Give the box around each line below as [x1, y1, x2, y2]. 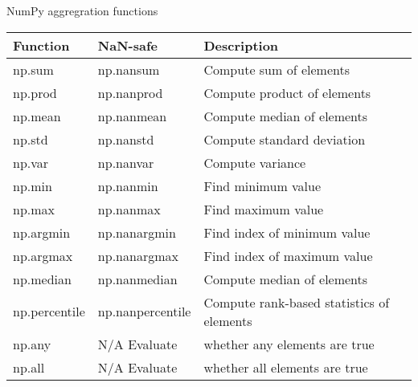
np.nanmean [97, 106, 167, 125]
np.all [13, 357, 45, 377]
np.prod [13, 83, 57, 102]
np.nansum [97, 59, 160, 79]
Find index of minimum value [203, 222, 371, 242]
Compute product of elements [203, 83, 371, 102]
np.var [13, 153, 49, 172]
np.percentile [13, 302, 85, 321]
